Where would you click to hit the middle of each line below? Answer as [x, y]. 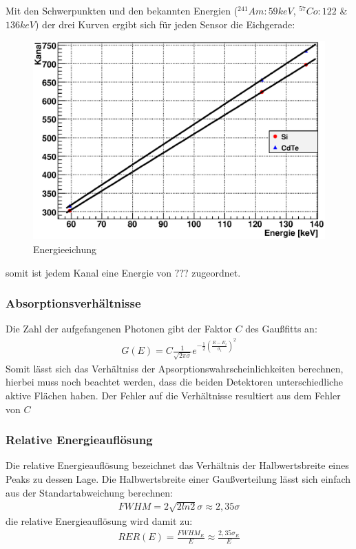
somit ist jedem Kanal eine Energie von [89, 272]
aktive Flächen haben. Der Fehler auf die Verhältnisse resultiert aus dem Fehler [173, 395]
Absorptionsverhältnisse [73, 303]
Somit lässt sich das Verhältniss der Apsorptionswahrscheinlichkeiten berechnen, [175, 368]
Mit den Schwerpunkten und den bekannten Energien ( [122, 10]
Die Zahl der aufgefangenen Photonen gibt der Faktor [119, 329]
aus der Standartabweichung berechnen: [89, 492]
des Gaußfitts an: [281, 329]
